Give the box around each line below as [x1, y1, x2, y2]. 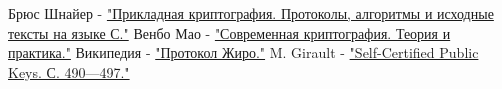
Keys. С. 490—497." [8, 61, 130, 82]
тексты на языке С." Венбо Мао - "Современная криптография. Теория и [8, 22, 451, 43]
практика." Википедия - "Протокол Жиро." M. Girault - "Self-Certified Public [8, 42, 479, 63]
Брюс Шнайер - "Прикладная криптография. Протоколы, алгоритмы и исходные [8, 3, 494, 23]
